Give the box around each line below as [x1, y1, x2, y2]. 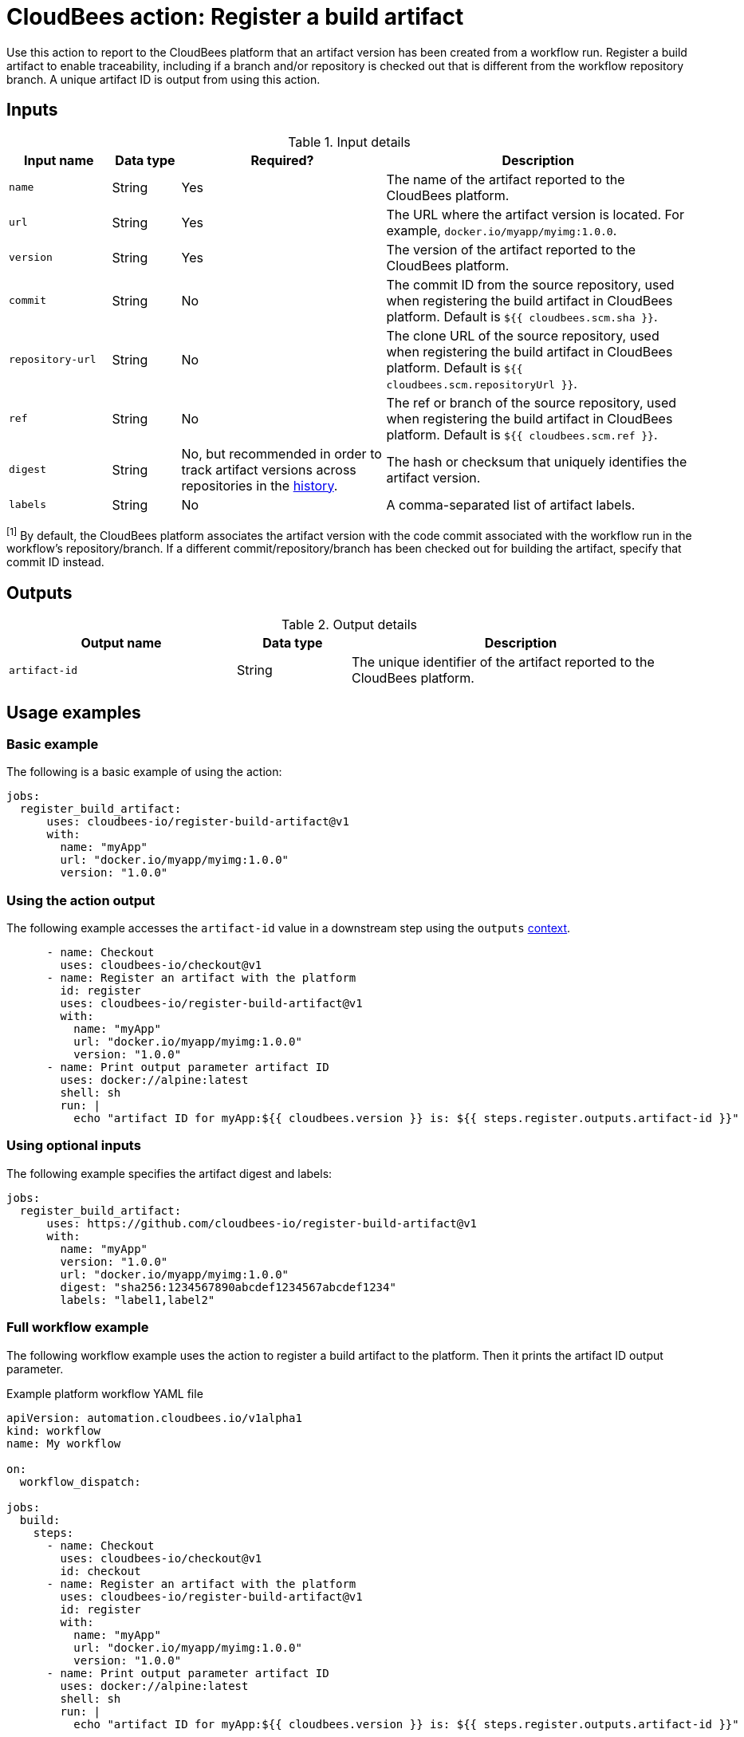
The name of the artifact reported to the [386, 171, 625, 187]
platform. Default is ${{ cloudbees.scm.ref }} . [386, 426, 658, 443]
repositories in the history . [181, 477, 338, 494]
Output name [81, 635, 162, 652]
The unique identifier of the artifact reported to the [351, 654, 655, 671]
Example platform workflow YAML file [6, 1386, 203, 1400]
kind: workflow [6, 1424, 101, 1437]
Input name [23, 152, 94, 168]
